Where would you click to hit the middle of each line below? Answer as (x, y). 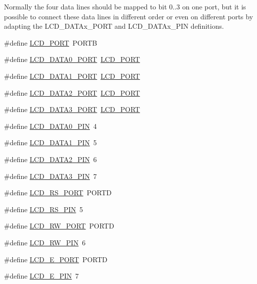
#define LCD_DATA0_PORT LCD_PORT (72, 59)
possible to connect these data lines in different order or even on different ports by (128, 16)
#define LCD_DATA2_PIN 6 (50, 159)
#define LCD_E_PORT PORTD (56, 259)
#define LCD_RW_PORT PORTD (59, 226)
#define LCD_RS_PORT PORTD (58, 193)
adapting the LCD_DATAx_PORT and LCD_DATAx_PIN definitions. (114, 26)
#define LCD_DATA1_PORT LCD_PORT (72, 76)
